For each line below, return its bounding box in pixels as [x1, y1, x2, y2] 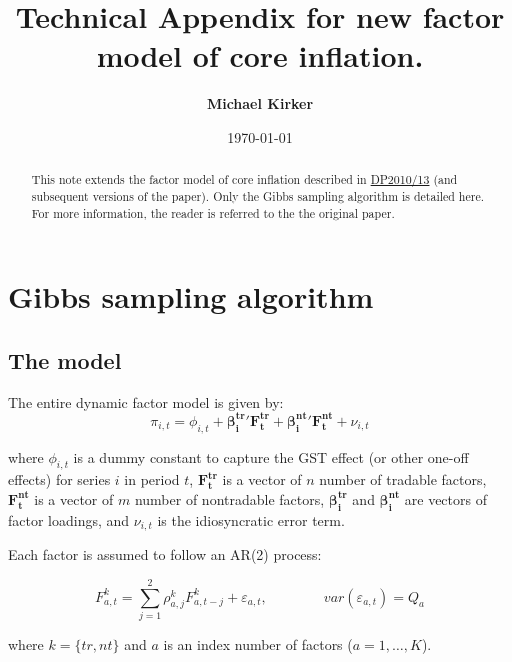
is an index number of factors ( [163, 633, 353, 654]
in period [124, 469, 180, 490]
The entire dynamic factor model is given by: [8, 391, 284, 412]
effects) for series [8, 469, 111, 490]
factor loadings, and [8, 509, 130, 530]
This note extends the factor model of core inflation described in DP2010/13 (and [31, 171, 458, 188]
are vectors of [404, 488, 487, 509]
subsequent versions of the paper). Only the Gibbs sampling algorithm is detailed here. [31, 187, 485, 204]
